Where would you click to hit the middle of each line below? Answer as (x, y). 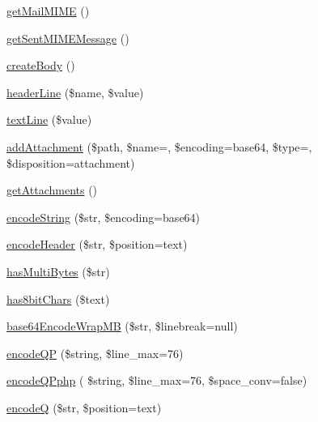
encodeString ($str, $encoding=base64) (104, 217)
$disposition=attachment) (71, 162)
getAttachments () (52, 190)
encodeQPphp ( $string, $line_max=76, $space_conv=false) (157, 380)
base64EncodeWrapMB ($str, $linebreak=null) (122, 326)
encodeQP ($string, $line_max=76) (95, 353)
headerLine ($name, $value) (75, 92)
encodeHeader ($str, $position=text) (97, 244)
